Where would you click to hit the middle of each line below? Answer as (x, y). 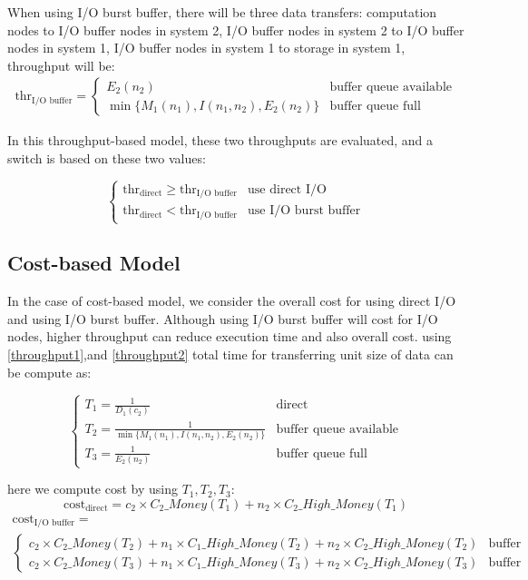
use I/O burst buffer (304, 211)
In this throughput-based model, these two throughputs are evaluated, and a (220, 140)
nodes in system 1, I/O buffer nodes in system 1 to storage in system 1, (206, 48)
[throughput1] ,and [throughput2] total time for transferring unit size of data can (230, 354)
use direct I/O (287, 189)
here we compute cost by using (93, 489)
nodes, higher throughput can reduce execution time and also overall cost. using (230, 336)
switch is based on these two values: (107, 158)
